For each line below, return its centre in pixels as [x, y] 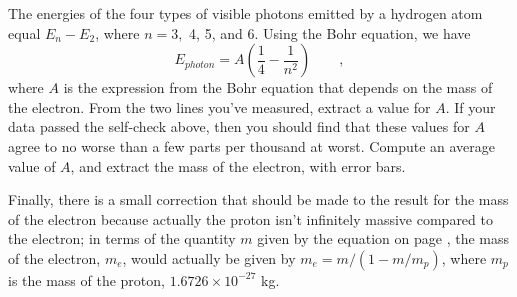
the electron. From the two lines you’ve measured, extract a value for [219, 106]
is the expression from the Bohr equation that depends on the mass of [278, 87]
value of [32, 165]
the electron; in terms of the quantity [122, 238]
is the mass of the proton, [86, 279]
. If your [470, 106]
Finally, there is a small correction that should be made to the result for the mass [258, 199]
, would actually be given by [209, 257]
